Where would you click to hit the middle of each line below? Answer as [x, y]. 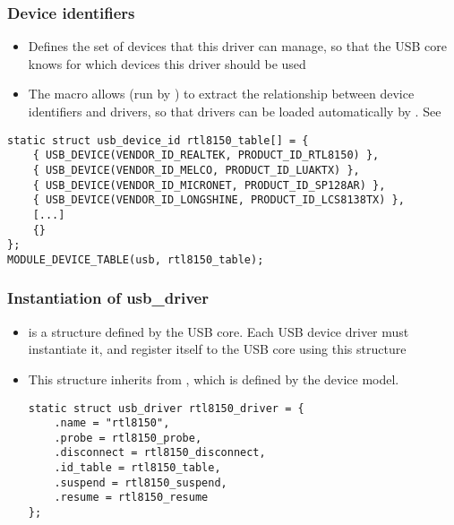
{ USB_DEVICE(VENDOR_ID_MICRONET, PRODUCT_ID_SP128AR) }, [209, 185]
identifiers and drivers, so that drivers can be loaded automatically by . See [235, 111]
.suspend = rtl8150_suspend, [141, 482]
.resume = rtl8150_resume [131, 498]
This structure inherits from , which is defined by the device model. [214, 379]
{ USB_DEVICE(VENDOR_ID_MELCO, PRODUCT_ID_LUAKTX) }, [196, 170]
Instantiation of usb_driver [108, 298]
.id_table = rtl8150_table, [137, 468]
